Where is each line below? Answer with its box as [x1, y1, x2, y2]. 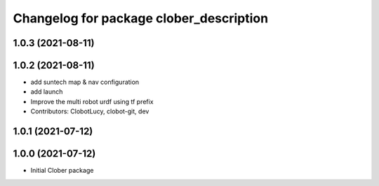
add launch [30, 87, 63, 96]
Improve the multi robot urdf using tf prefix [30, 97, 154, 106]
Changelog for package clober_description [13, 10, 269, 26]
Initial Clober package [30, 166, 94, 175]
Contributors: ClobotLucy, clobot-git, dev [30, 107, 149, 115]
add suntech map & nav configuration [30, 78, 140, 87]
